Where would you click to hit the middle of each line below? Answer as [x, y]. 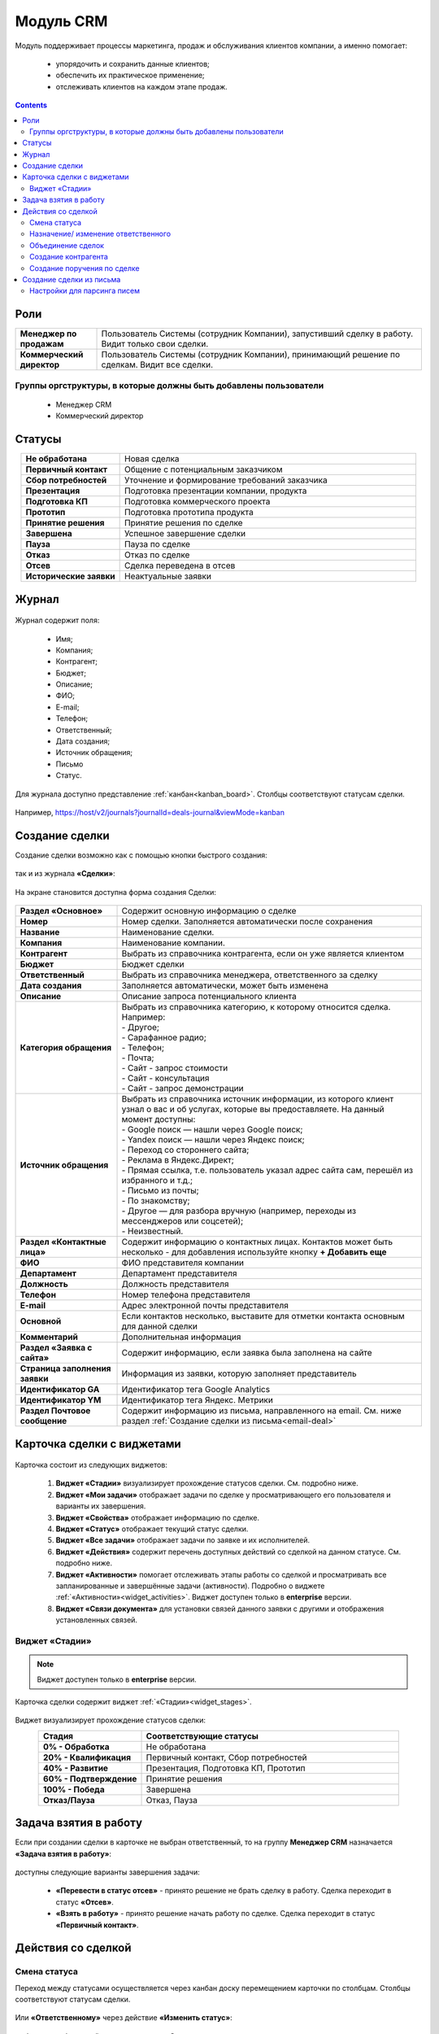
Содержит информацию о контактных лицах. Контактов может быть [257, 1242]
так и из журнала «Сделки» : [65, 874]
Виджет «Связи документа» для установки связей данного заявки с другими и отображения [220, 1608]
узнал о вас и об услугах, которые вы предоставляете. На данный [253, 1109]
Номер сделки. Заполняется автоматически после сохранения [247, 922]
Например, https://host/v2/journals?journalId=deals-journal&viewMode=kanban [150, 812]
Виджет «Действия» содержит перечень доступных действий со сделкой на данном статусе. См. [228, 1552]
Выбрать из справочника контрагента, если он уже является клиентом [263, 954]
